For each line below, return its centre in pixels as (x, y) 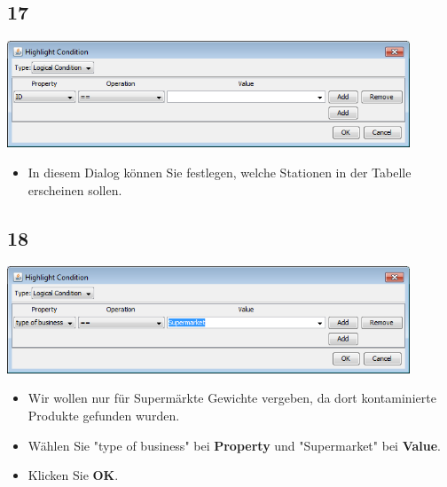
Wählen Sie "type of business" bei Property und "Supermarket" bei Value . (235, 445)
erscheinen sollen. (75, 189)
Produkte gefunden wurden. (104, 415)
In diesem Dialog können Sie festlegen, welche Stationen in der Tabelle (220, 173)
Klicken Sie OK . (73, 475)
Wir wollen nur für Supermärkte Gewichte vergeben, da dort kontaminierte (232, 398)
